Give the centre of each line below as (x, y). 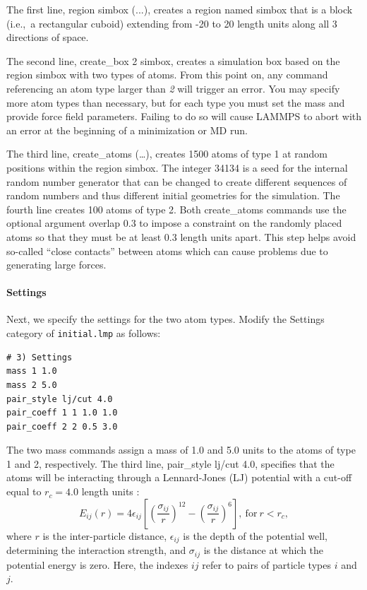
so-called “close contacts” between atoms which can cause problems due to (167, 250)
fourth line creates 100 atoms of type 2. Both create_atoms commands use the (176, 209)
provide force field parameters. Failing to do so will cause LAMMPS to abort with (184, 116)
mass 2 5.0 (32, 385)
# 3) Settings (40, 357)
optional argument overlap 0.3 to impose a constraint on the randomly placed (174, 223)
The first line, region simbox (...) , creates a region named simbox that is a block (180, 9)
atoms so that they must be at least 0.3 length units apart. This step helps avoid (181, 236)
